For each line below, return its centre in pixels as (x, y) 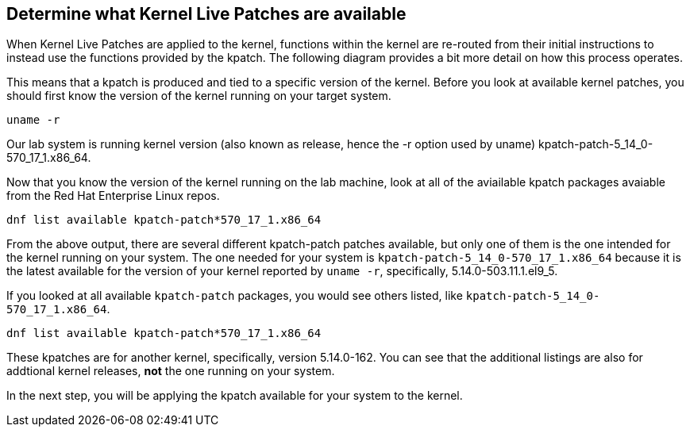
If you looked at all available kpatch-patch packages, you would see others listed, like (235, 296)
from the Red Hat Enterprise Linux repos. (113, 196)
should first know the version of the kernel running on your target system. (199, 96)
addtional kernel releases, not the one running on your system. (171, 371)
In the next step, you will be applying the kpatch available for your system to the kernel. (235, 396)
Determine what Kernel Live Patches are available (206, 14)
